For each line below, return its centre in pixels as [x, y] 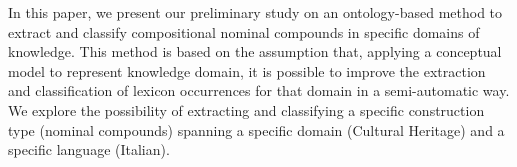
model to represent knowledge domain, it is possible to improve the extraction [247, 70]
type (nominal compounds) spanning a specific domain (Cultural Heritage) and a [256, 129]
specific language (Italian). [89, 149]
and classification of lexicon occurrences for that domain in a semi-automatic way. [259, 90]
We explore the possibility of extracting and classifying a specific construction [246, 109]
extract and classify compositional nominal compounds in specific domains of [244, 31]
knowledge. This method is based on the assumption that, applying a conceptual [255, 51]
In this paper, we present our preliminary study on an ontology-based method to [255, 12]
